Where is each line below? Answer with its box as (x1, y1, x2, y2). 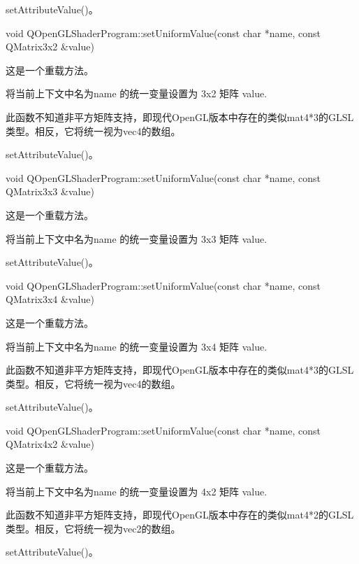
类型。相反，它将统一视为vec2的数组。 (6, 521, 181, 535)
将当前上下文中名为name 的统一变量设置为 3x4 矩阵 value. (6, 339, 268, 353)
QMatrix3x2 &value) (6, 39, 94, 54)
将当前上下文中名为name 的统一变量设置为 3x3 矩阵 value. (6, 231, 268, 246)
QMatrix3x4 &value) (6, 292, 94, 306)
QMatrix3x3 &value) (6, 184, 94, 199)
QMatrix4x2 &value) (6, 437, 94, 451)
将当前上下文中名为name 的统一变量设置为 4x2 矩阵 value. (6, 484, 268, 498)
